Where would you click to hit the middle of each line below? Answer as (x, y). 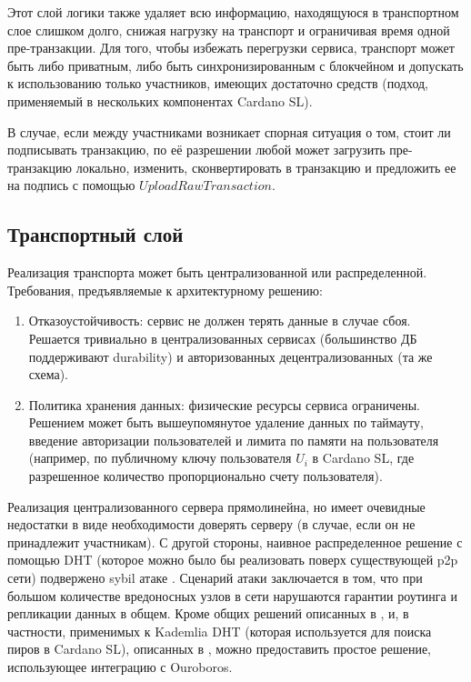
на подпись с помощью (71, 185)
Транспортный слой (95, 234)
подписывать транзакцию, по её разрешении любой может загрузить (196, 150)
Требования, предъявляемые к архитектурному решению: (165, 290)
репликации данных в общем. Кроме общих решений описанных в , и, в (208, 613)
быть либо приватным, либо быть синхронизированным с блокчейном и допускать (235, 65)
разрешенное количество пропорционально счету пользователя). (205, 476)
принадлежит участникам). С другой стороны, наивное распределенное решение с (235, 542)
